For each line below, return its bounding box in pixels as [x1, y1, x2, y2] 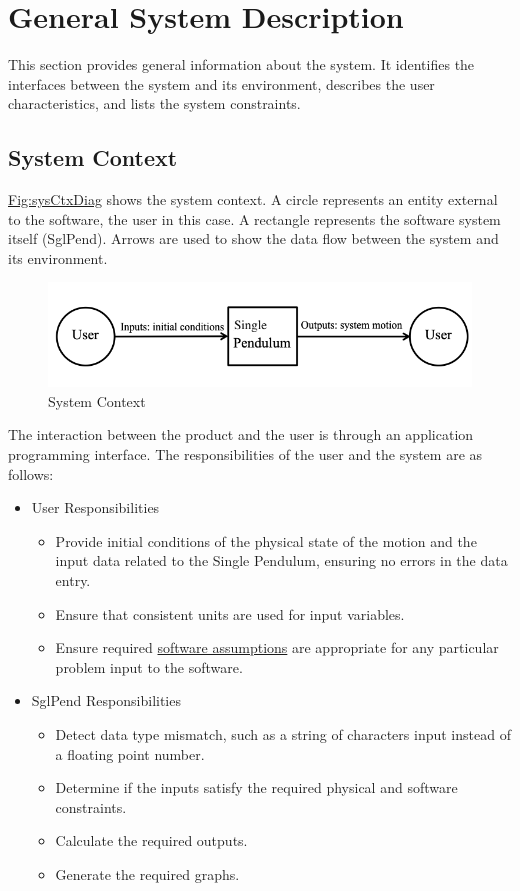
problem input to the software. [55, 656, 243, 677]
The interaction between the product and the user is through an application [8, 424, 474, 445]
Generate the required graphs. [55, 863, 240, 884]
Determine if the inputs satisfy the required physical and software [55, 777, 458, 798]
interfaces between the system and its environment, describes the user [8, 73, 435, 94]
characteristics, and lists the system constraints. [8, 93, 301, 114]
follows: [8, 463, 54, 484]
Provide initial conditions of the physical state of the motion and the [55, 530, 477, 551]
